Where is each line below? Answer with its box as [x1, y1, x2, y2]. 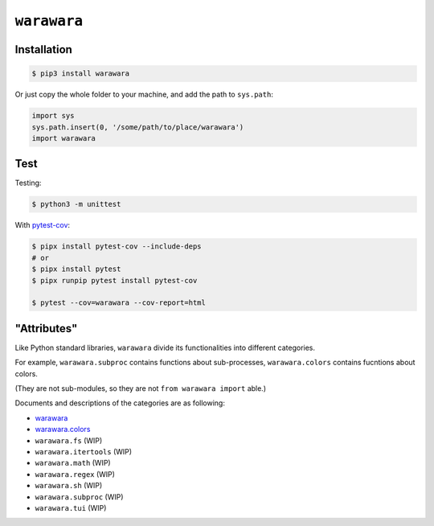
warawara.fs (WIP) [35, 435, 103, 446]
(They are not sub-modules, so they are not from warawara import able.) [14, 383, 267, 393]
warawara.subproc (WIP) [35, 491, 124, 502]
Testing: [14, 178, 42, 188]
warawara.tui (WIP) [35, 503, 107, 512]
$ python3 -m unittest [31, 199, 121, 209]
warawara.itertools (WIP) [35, 446, 133, 456]
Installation [14, 43, 72, 56]
